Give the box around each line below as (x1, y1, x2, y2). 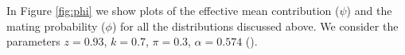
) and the (346, 2, 392, 18)
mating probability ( (6, 17, 106, 34)
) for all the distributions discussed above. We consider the (111, 17, 399, 34)
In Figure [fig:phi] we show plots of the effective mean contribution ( (6, 2, 340, 18)
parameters (6, 33, 60, 49)
